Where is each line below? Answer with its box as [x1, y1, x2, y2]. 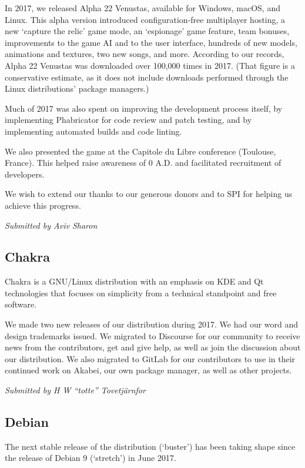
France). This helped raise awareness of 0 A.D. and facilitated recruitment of [5, 156, 281, 169]
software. [5, 298, 37, 310]
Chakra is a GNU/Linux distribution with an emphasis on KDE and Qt [5, 275, 264, 288]
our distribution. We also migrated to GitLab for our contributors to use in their [5, 352, 296, 365]
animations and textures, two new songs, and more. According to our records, [5, 48, 284, 60]
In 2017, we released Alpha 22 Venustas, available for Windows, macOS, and [5, 2, 280, 14]
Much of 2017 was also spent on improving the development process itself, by [5, 102, 283, 114]
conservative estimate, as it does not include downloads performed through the [5, 71, 289, 83]
